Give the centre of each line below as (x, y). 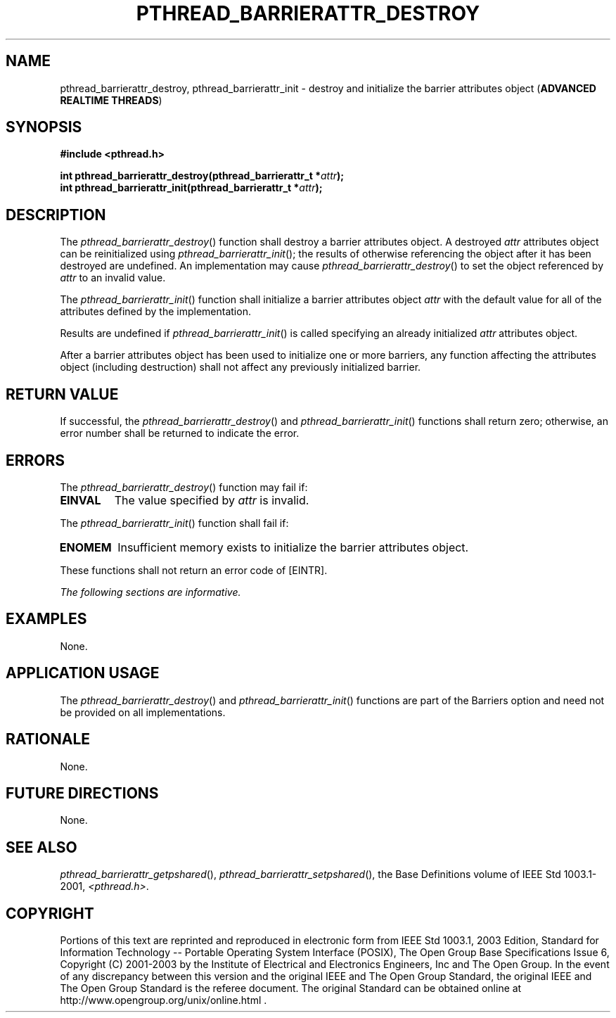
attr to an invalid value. (113, 278)
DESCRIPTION (56, 215)
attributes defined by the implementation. (155, 312)
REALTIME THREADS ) (111, 100)
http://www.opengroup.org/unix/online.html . (163, 1000)
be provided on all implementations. (143, 712)
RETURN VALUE (62, 394)
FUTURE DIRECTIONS (82, 793)
